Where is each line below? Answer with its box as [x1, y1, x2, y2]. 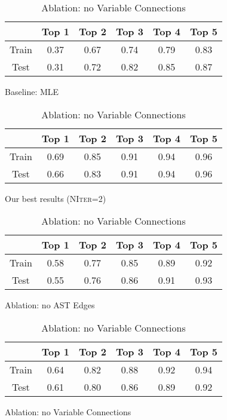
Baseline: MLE [5, 85, 59, 97]
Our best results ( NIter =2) [5, 192, 106, 204]
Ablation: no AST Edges [5, 299, 95, 311]
